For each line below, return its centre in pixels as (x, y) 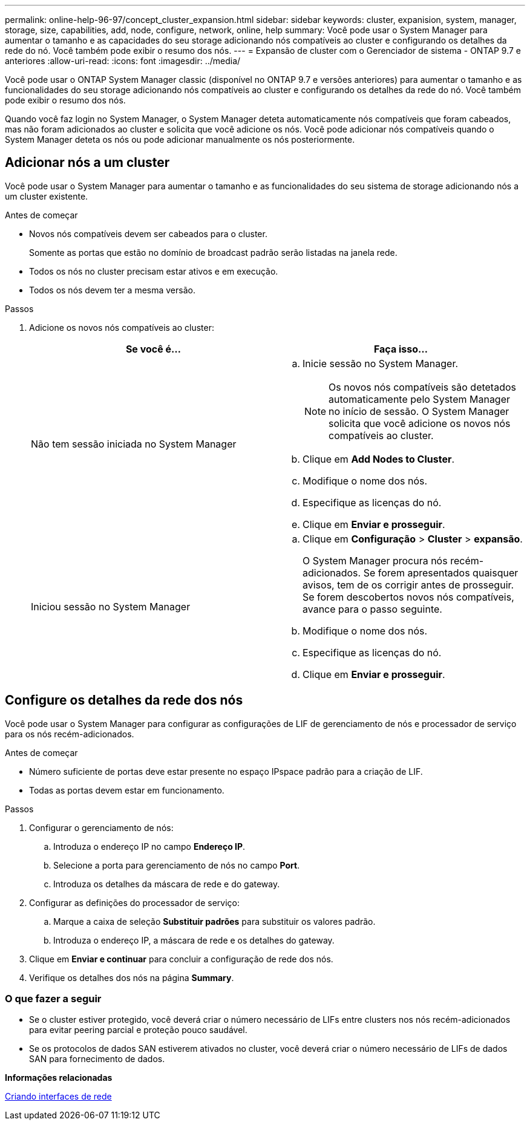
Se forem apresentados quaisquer (441, 572)
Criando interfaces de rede (58, 1097)
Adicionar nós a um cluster (87, 163)
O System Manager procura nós (375, 560)
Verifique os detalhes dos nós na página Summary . (132, 977)
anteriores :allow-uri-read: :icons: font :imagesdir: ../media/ (123, 61)
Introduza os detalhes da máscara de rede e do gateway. (167, 884)
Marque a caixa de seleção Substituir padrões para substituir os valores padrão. (214, 921)
